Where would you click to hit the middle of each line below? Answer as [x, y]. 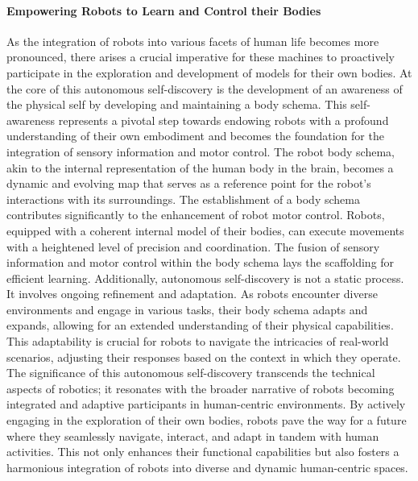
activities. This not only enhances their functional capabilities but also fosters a [203, 452]
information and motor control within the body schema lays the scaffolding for [201, 262]
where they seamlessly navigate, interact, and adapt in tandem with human [193, 435]
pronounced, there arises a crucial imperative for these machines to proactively [201, 57]
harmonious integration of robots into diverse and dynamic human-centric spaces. [207, 467]
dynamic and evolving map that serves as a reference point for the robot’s [189, 183]
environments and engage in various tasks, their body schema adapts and [187, 309]
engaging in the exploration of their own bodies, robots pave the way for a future [207, 420]
